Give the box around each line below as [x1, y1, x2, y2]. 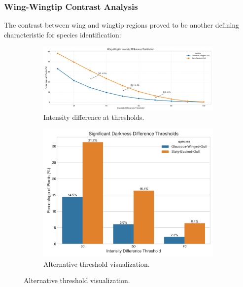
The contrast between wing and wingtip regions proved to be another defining [4, 20, 240, 30]
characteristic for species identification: [4, 29, 121, 39]
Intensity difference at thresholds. [43, 111, 144, 122]
